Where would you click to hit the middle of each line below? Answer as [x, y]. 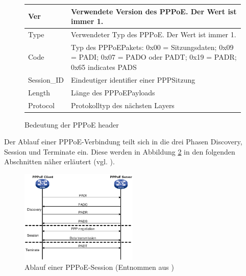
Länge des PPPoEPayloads [113, 92]
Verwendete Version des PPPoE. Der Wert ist [154, 11]
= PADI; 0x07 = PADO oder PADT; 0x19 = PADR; [154, 57]
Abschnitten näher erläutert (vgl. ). [59, 161]
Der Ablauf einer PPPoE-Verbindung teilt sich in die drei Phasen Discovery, [123, 142]
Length [39, 92]
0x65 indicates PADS [104, 67]
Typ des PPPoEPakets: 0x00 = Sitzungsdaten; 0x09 [152, 47]
